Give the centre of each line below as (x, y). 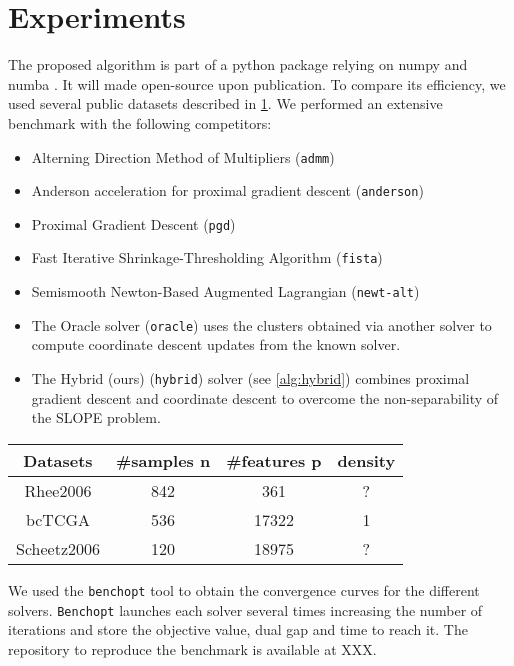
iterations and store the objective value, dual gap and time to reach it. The (238, 629)
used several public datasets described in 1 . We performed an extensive (225, 103)
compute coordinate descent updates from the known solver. (216, 344)
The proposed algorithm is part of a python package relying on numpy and (238, 64)
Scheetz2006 (58, 548)
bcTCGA (58, 519)
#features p (274, 460)
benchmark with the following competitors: (140, 122)
